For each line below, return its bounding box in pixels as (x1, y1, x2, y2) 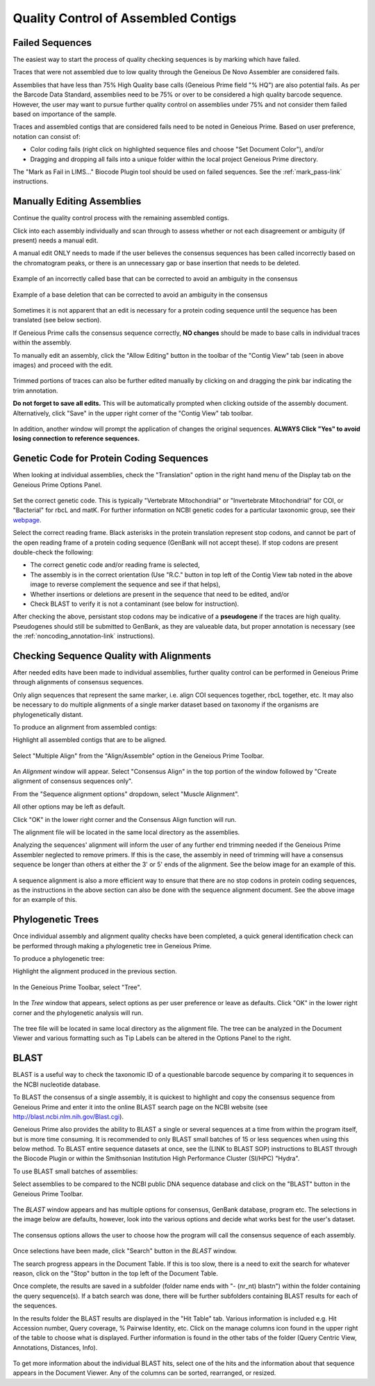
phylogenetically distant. (12, 710, 83, 718)
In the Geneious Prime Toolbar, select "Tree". (12, 983, 142, 991)
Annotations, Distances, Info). (12, 1343, 98, 1351)
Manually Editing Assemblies (12, 195, 142, 208)
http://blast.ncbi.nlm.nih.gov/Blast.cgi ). (12, 1112, 124, 1121)
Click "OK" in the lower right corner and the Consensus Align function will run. (12, 815, 237, 823)
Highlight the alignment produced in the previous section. (12, 967, 177, 975)
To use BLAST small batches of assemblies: (12, 1167, 138, 1175)
